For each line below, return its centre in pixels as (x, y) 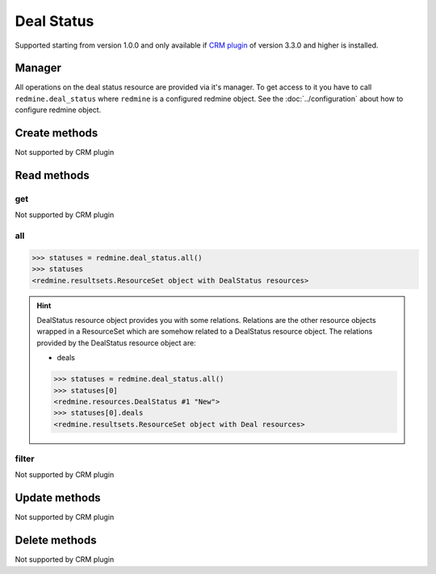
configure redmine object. (58, 110)
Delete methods (56, 540)
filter (25, 459)
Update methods (58, 498)
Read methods (52, 175)
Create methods (57, 133)
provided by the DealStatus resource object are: (117, 342)
